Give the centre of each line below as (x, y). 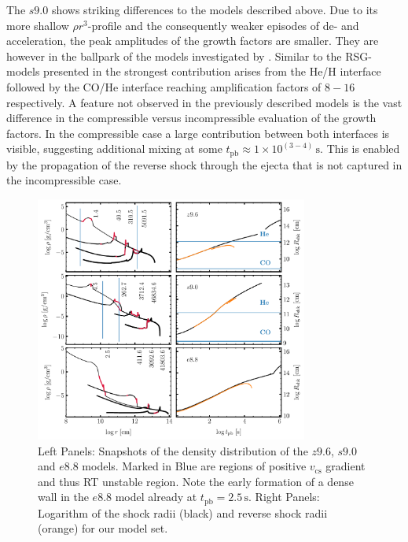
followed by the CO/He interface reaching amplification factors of (164, 86)
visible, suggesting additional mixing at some (114, 148)
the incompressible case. (64, 180)
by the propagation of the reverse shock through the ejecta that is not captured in (204, 164)
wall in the (63, 497)
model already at (156, 497)
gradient (346, 466)
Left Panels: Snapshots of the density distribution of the (173, 450)
